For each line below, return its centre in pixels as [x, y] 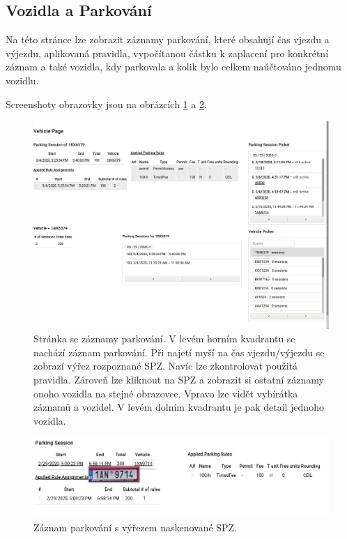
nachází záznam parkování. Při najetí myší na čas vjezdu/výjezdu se [179, 352]
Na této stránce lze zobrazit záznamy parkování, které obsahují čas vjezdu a [168, 39]
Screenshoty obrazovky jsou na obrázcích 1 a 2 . [106, 104]
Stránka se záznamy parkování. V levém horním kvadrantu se [164, 339]
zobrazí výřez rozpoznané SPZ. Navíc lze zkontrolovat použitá [166, 366]
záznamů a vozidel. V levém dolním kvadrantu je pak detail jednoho [179, 407]
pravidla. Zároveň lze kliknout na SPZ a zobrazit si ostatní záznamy [179, 380]
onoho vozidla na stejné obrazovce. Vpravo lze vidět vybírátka [166, 393]
